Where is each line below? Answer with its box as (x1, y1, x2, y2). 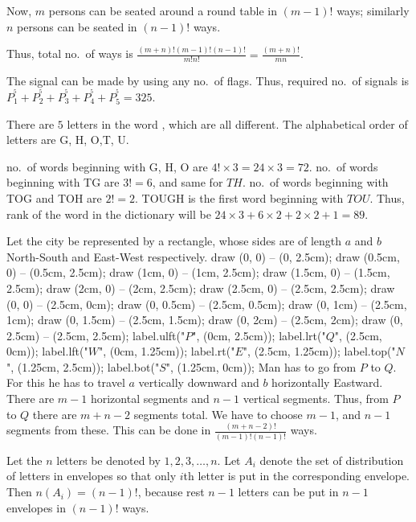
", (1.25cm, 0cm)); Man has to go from (165, 358, 357, 375)
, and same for (152, 174, 223, 191)
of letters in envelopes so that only (6, 467, 177, 484)
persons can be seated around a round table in (48, 2, 277, 18)
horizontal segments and (90, 390, 210, 407)
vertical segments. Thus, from (243, 390, 389, 407)
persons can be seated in (17, 18, 137, 35)
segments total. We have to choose (133, 405, 303, 422)
